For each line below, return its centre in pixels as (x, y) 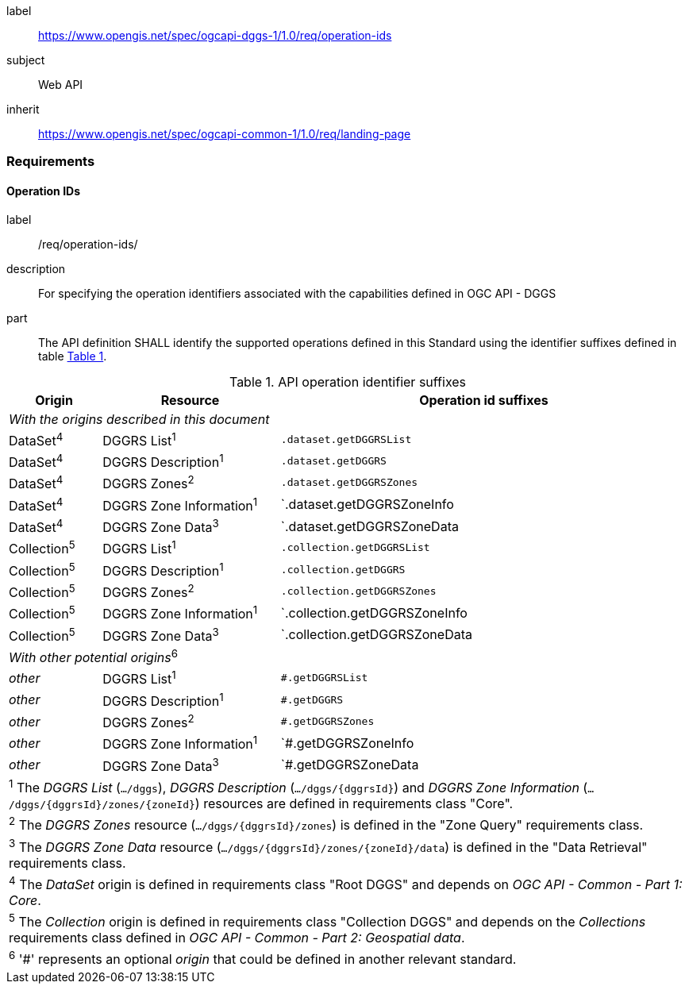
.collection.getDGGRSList (355, 548)
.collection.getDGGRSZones (358, 591)
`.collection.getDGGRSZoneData (376, 635)
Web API (61, 85)
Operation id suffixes (484, 400)
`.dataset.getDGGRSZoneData (370, 526)
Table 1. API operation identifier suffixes (348, 381)
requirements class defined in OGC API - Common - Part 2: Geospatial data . (237, 938)
